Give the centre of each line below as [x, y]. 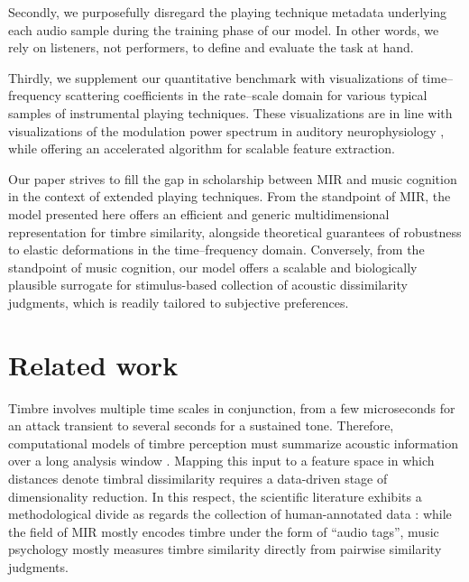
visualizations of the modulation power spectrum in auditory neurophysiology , [226, 130]
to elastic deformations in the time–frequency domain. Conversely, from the [216, 249]
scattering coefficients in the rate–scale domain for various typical [246, 95]
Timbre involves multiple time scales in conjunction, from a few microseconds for [232, 407]
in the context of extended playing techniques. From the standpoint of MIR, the [230, 196]
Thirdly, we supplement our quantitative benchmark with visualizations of [213, 77]
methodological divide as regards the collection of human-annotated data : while [230, 514]
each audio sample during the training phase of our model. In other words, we [224, 29]
